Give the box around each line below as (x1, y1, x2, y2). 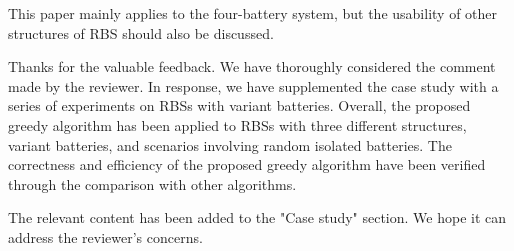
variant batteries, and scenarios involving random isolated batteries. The (8, 134, 452, 155)
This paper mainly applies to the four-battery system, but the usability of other (8, 3, 498, 23)
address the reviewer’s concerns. (8, 226, 203, 247)
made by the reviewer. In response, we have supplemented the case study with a (8, 75, 499, 96)
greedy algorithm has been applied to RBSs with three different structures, (8, 114, 467, 135)
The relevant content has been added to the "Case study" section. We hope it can (8, 207, 507, 228)
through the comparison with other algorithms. (8, 173, 297, 194)
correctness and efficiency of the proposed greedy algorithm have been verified (8, 154, 486, 175)
